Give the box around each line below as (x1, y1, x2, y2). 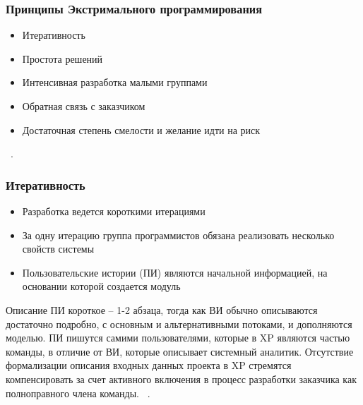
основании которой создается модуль (22, 279, 181, 294)
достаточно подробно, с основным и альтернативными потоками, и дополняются (6, 316, 352, 331)
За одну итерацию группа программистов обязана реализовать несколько (22, 227, 335, 242)
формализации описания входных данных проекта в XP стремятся (6, 358, 292, 373)
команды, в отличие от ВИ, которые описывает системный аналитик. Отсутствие (6, 344, 354, 358)
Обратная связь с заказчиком (22, 99, 145, 113)
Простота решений (22, 51, 103, 66)
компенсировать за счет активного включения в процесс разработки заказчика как (6, 371, 357, 386)
